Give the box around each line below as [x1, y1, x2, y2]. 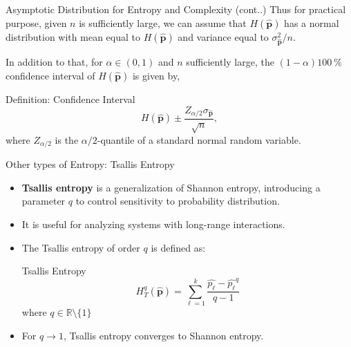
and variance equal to [178, 29, 269, 44]
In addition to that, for [6, 55, 103, 69]
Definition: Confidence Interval [6, 91, 135, 106]
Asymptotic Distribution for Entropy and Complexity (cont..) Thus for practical [6, 2, 346, 16]
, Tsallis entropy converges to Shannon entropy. [63, 328, 264, 342]
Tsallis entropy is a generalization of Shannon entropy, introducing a [21, 180, 321, 194]
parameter [21, 194, 66, 208]
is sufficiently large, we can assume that [79, 15, 247, 30]
